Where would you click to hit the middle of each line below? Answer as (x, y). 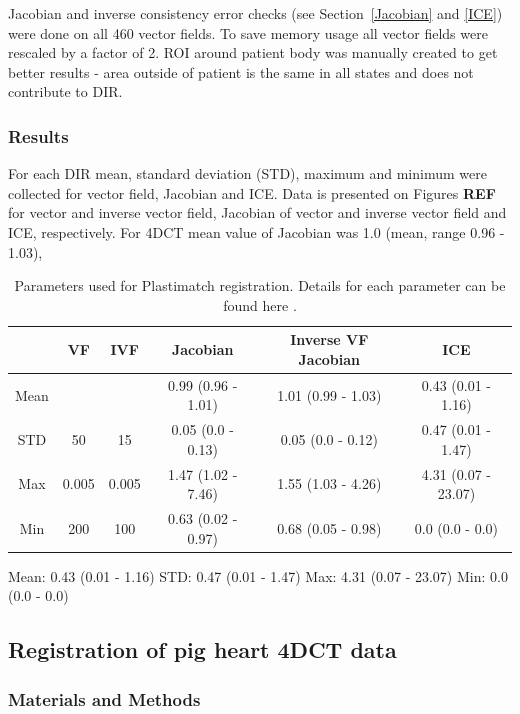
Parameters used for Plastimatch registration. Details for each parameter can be (260, 285)
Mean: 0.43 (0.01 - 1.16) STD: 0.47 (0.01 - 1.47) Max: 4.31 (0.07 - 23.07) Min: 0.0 (258, 575)
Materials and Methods (104, 698)
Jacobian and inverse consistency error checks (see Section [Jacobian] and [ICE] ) (255, 13)
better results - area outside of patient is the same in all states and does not (241, 71)
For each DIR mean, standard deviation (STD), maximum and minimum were (247, 173)
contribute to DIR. (65, 91)
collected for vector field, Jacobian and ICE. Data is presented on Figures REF (252, 192)
